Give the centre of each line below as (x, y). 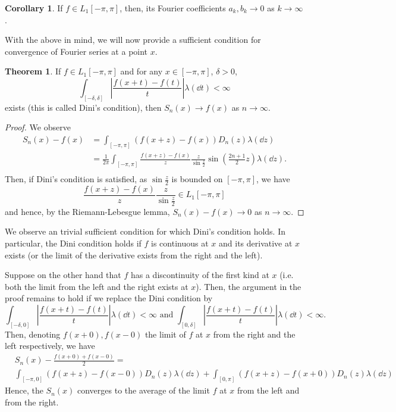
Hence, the (24, 390)
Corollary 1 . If (34, 8)
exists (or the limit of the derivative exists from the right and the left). (134, 255)
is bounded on (197, 179)
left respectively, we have (50, 346)
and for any (142, 71)
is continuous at (180, 243)
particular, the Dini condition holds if (73, 243)
